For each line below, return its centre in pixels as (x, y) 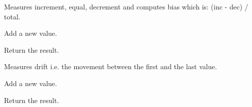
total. (12, 16)
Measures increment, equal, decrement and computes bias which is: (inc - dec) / (126, 6)
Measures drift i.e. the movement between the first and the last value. (111, 66)
